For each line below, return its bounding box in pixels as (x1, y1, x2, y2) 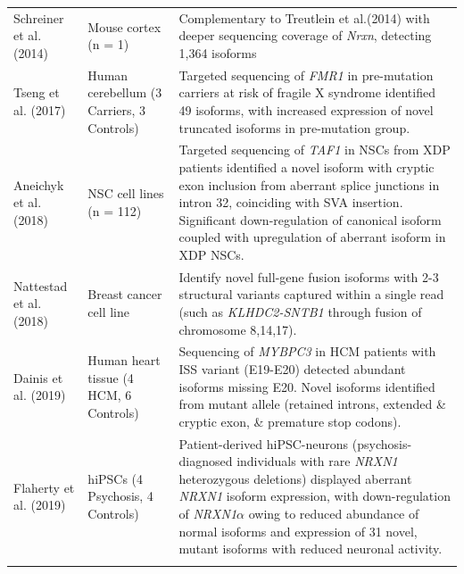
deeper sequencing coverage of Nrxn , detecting (178, 26, 432, 45)
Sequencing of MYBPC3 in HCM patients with (178, 342, 436, 361)
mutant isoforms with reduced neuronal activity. (178, 539, 443, 558)
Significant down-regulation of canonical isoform (178, 210, 442, 229)
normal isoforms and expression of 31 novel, (178, 521, 418, 540)
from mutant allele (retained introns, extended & (178, 395, 446, 413)
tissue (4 (87, 368, 134, 387)
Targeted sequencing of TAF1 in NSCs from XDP (178, 140, 451, 159)
